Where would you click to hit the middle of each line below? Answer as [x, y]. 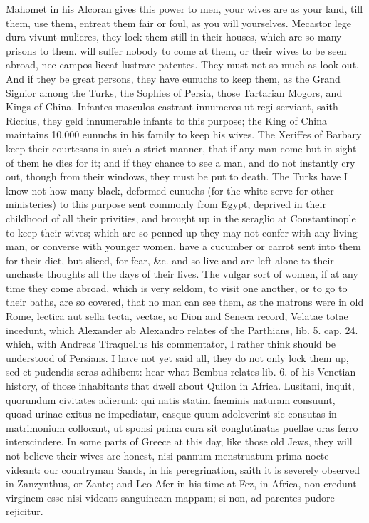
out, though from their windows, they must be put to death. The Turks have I [177, 176]
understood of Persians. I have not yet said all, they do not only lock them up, [177, 357]
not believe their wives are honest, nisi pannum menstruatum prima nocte [167, 455]
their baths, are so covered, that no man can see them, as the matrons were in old [185, 302]
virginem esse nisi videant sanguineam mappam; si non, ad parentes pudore [170, 497]
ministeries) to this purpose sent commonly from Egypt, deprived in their [166, 204]
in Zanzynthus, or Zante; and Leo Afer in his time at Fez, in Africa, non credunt [181, 483]
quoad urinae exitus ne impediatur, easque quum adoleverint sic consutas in [171, 414]
